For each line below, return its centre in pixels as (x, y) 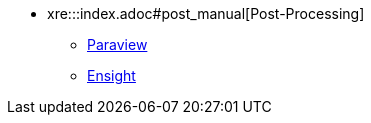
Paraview (117, 44)
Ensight (111, 75)
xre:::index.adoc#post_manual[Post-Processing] (206, 13)
